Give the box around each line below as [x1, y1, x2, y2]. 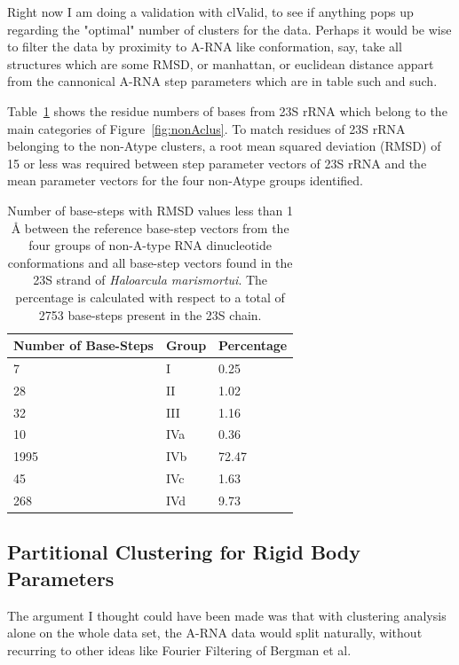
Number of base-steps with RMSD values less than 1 [7, 200, 293, 219]
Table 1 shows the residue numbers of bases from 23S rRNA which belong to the [7, 101, 447, 120]
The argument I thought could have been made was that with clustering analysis [7, 606, 447, 624]
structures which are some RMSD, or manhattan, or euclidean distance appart [7, 54, 434, 73]
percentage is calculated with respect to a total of [15, 287, 285, 306]
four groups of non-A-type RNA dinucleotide [28, 236, 272, 254]
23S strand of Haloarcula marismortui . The [33, 270, 268, 289]
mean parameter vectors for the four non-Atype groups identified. [7, 171, 363, 190]
